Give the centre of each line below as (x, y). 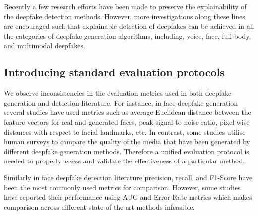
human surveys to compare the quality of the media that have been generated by (127, 141)
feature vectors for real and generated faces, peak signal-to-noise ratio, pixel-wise (127, 122)
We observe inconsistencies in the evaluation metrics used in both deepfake (118, 93)
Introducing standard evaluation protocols (114, 72)
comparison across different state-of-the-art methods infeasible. (99, 206)
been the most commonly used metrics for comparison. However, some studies (122, 187)
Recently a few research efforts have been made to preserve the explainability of (125, 6)
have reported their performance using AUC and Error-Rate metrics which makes (128, 197)
